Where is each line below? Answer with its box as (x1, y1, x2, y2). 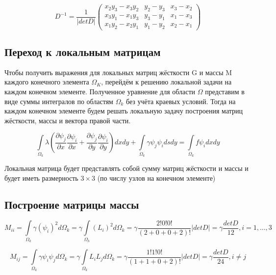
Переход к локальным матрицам (4, 44, 161, 59)
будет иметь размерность (4, 172, 78, 183)
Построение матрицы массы (4, 196, 139, 212)
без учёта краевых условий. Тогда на (125, 96, 236, 106)
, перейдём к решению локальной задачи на (101, 77, 232, 87)
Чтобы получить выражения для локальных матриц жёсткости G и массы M (4, 67, 232, 77)
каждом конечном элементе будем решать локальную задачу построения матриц (4, 106, 243, 116)
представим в (205, 86, 245, 96)
